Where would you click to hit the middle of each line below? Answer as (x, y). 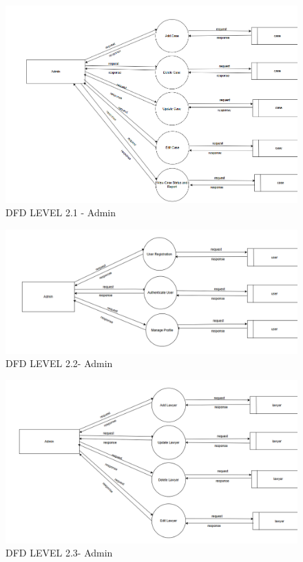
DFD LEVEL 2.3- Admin (59, 553)
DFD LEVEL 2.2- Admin (59, 363)
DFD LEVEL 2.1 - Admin (61, 212)
